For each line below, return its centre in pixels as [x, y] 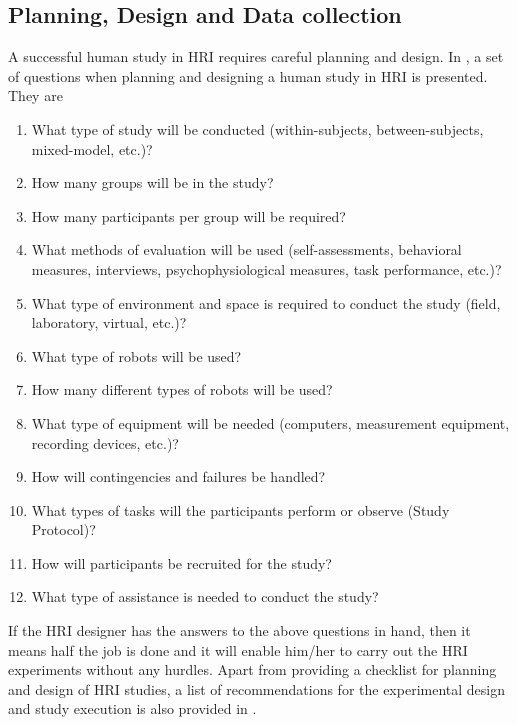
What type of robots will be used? [136, 355]
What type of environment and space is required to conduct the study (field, [266, 302]
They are [35, 95]
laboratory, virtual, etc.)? [109, 322]
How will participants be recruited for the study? [181, 562]
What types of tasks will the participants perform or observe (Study [240, 509]
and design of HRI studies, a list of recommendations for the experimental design [256, 688]
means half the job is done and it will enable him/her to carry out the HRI [238, 649]
